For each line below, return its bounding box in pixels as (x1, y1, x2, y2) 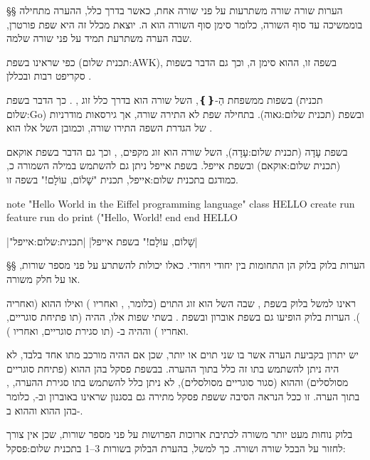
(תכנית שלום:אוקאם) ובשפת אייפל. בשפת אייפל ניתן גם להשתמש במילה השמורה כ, (6, 158, 341, 173)
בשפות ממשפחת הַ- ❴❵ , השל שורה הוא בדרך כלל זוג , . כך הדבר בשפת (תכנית (6, 92, 323, 107)
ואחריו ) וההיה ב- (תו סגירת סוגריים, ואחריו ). (6, 323, 189, 338)
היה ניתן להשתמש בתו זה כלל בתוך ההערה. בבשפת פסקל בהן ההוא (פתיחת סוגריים (6, 360, 339, 375)
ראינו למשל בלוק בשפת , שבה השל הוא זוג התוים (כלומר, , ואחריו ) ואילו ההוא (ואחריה (6, 295, 356, 310)
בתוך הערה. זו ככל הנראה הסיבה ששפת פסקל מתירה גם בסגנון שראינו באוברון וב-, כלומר (6, 389, 360, 404)
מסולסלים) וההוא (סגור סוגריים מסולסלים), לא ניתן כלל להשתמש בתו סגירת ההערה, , (6, 375, 349, 390)
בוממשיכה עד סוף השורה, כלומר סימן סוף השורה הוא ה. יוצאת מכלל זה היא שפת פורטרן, (6, 16, 363, 31)
